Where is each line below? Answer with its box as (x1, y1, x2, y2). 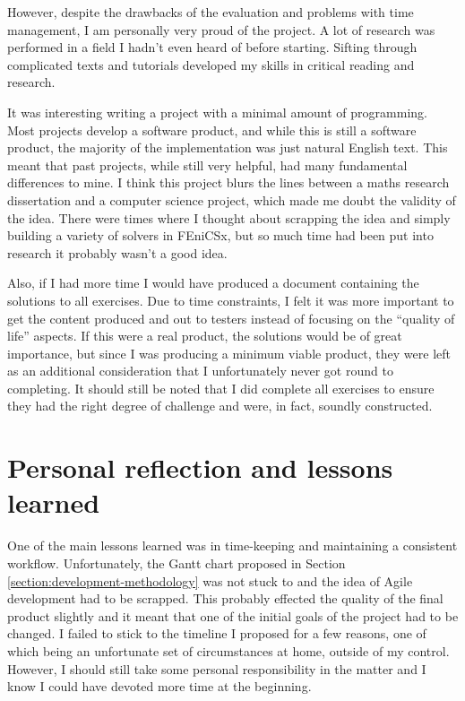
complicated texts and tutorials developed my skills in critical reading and (7, 55, 415, 74)
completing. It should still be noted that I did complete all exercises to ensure (7, 378, 435, 397)
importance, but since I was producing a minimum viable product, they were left (7, 343, 451, 362)
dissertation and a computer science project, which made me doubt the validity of (7, 190, 456, 209)
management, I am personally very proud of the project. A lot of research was (7, 20, 435, 39)
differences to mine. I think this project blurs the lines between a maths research (7, 173, 450, 192)
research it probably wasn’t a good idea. (7, 243, 228, 262)
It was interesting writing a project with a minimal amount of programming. (7, 102, 427, 121)
